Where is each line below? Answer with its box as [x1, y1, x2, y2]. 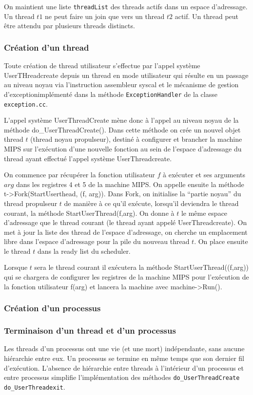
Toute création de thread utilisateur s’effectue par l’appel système [4, 60, 200, 71]
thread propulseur [4, 198, 58, 208]
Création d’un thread [4, 41, 89, 53]
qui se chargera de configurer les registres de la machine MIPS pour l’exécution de [4, 272, 249, 282]
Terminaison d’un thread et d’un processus [4, 324, 176, 337]
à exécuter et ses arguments [163, 169, 246, 180]
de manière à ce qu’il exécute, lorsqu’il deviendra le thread [64, 198, 239, 208]
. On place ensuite [194, 236, 248, 246]
